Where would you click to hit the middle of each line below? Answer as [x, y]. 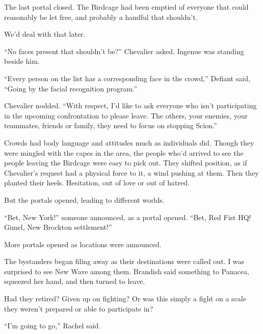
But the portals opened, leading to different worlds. [84, 199]
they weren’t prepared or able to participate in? [79, 308]
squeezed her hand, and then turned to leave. [75, 281]
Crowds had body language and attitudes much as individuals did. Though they [129, 142]
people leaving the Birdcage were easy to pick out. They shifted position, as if [126, 163]
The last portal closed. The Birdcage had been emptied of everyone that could [126, 7]
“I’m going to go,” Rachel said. [52, 326]
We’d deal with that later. [45, 34]
